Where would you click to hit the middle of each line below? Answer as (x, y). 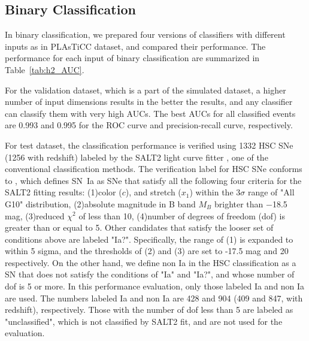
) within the (211, 192)
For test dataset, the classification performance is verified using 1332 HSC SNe (149, 145)
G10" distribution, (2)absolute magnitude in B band (100, 203)
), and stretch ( (153, 192)
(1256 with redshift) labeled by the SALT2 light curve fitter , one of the (137, 157)
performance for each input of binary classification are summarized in (132, 58)
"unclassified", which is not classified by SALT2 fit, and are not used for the (144, 321)
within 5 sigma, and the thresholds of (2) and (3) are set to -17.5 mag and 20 (147, 251)
